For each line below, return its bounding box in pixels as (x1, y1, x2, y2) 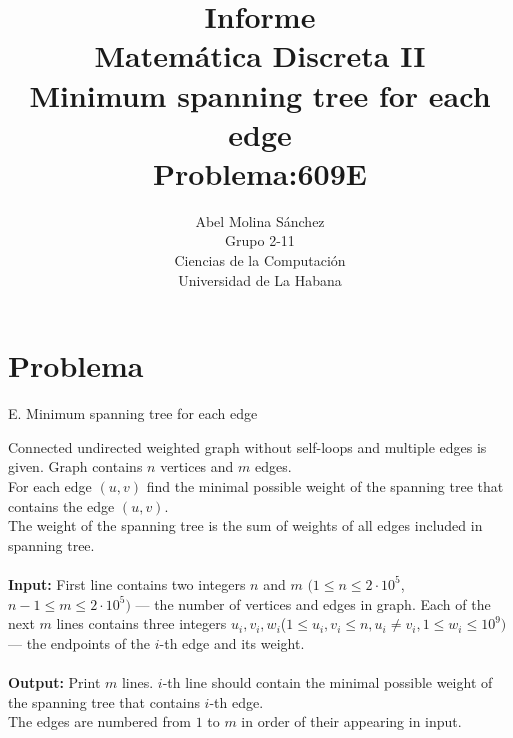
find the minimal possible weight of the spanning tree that (146, 475, 504, 496)
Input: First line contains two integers (8, 573, 246, 594)
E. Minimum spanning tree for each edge (8, 403, 258, 424)
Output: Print (8, 671, 101, 692)
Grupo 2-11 (225, 230, 295, 251)
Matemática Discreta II (94, 35, 426, 76)
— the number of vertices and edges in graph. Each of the (135, 593, 491, 614)
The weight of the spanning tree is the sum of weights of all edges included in (8, 515, 483, 536)
